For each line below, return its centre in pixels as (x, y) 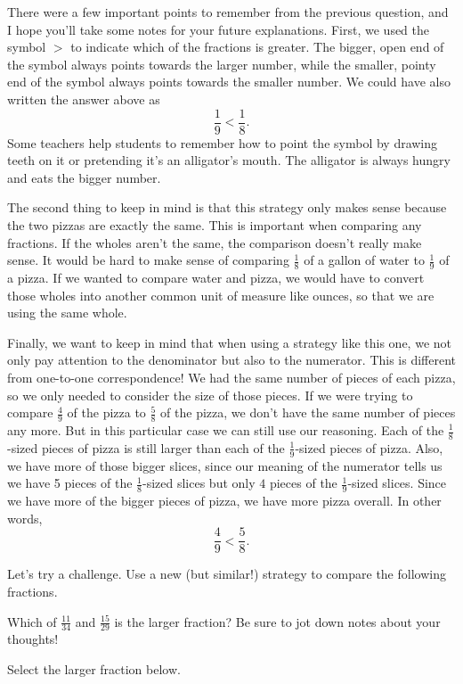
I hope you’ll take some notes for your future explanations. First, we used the (219, 29)
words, (25, 518)
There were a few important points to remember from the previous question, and (228, 12)
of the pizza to (106, 412)
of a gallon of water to (364, 260)
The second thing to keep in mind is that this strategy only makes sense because (227, 207)
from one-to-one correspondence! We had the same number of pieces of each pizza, (231, 377)
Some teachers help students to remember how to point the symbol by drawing (223, 142)
